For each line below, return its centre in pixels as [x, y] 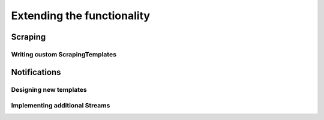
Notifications [36, 72]
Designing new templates [49, 89]
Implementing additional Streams [61, 106]
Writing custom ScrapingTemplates [64, 54]
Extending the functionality [80, 16]
